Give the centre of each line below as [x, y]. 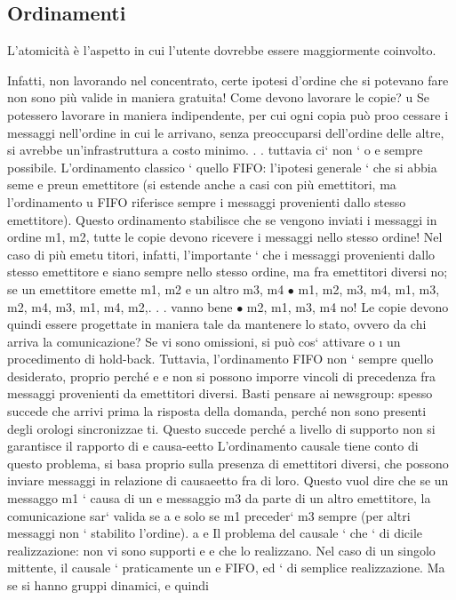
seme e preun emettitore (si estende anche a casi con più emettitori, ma [202, 184]
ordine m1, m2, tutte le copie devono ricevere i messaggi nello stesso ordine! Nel [225, 237]
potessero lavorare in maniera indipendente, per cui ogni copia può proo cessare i [228, 114]
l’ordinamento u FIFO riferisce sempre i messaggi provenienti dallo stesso [207, 201]
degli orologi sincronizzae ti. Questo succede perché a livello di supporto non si [221, 428]
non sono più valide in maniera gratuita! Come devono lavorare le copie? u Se [219, 97]
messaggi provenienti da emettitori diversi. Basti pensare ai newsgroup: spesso [220, 393]
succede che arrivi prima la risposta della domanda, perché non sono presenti [217, 411]
